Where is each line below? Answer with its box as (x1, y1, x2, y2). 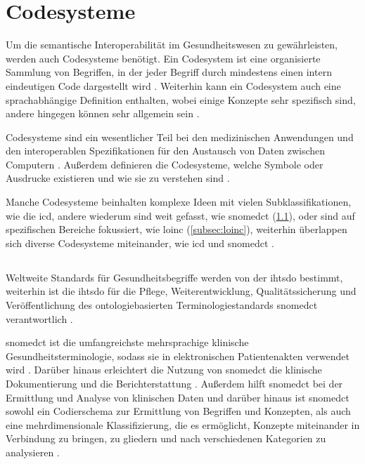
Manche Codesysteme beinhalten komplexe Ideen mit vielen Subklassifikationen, (6, 194, 352, 209)
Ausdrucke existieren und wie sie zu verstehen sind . (6, 171, 230, 185)
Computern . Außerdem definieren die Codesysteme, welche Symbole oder (6, 157, 324, 171)
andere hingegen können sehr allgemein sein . (6, 106, 200, 121)
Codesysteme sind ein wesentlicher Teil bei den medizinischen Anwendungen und (6, 129, 354, 144)
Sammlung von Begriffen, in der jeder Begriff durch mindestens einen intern (6, 65, 332, 79)
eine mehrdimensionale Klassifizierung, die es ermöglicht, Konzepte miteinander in (6, 417, 360, 432)
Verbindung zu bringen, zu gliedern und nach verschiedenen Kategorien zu (6, 431, 326, 446)
